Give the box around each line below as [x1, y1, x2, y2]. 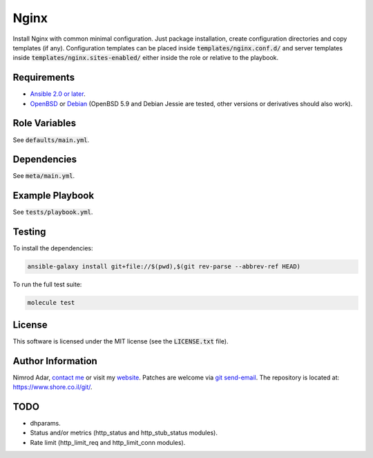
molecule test [27, 299, 75, 307]
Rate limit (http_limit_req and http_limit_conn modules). [30, 438, 186, 446]
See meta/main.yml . [12, 172, 75, 180]
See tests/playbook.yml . [12, 208, 93, 217]
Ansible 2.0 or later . [30, 90, 86, 98]
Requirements [12, 72, 75, 83]
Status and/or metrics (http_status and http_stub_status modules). [30, 428, 218, 437]
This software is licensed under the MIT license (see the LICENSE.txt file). [12, 337, 229, 345]
